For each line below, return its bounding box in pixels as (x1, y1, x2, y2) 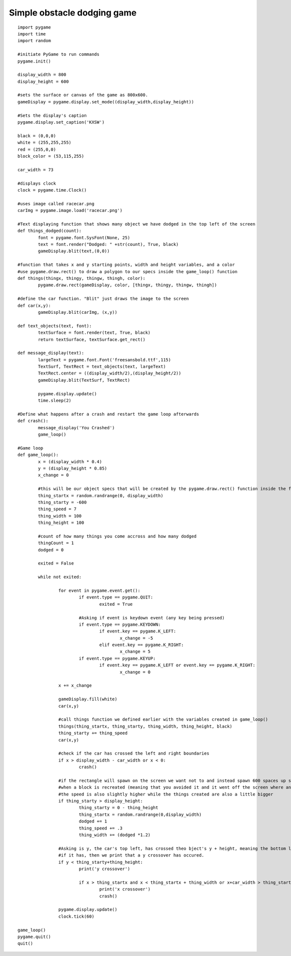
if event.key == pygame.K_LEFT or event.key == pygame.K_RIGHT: (99, 663, 256, 668)
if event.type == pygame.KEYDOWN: (79, 621, 161, 627)
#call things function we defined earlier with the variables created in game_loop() (58, 717, 269, 722)
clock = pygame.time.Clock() (17, 187, 87, 193)
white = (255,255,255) (17, 140, 72, 146)
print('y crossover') (79, 866, 130, 872)
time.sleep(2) (38, 398, 72, 404)
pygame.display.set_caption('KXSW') (17, 119, 105, 125)
